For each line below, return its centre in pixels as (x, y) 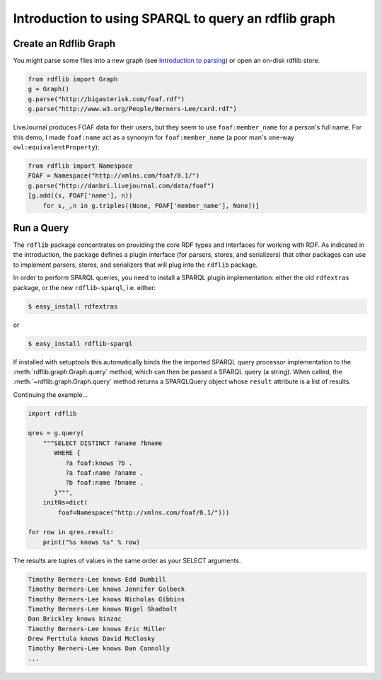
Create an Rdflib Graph (64, 44)
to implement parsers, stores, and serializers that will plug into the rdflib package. (135, 265)
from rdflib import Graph (73, 79)
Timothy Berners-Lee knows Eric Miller (97, 629)
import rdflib (52, 413)
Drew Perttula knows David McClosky (92, 639)
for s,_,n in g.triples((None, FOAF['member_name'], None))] (151, 206)
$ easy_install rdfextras (73, 306)
